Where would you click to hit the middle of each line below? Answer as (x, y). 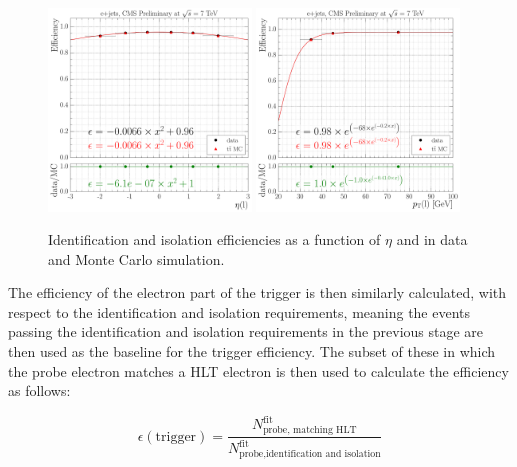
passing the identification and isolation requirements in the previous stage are (246, 331)
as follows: (39, 390)
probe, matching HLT (310, 430)
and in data (432, 239)
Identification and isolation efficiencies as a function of (214, 239)
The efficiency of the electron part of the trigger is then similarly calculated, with (257, 292)
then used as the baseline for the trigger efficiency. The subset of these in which (252, 351)
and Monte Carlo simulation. (136, 258)
